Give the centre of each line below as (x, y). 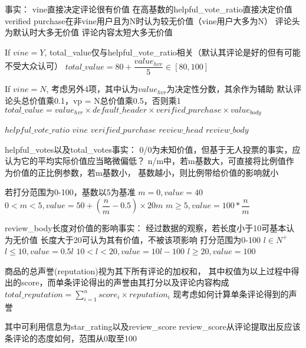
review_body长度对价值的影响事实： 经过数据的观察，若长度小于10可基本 (146, 228)
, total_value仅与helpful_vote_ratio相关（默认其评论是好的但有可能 (172, 52)
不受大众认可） (34, 66)
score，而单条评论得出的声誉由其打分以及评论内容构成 (125, 282)
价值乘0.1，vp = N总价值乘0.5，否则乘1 (105, 101)
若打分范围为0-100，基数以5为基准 (70, 192)
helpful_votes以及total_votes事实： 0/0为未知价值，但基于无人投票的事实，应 (153, 149)
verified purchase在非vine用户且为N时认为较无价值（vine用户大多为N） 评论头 (152, 20)
